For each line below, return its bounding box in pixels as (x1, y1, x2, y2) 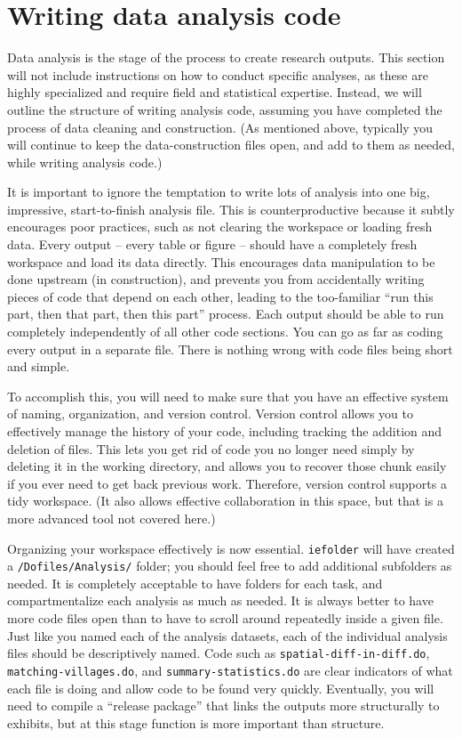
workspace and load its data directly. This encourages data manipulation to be (7, 252, 435, 271)
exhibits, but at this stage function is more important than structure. (7, 713, 385, 732)
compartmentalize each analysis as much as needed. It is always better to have (7, 591, 434, 610)
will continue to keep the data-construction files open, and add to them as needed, (7, 135, 455, 154)
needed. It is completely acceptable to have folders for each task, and (7, 573, 383, 592)
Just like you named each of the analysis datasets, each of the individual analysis (7, 626, 448, 645)
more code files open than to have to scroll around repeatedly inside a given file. (7, 609, 443, 628)
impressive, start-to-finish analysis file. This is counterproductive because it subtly (7, 199, 455, 218)
